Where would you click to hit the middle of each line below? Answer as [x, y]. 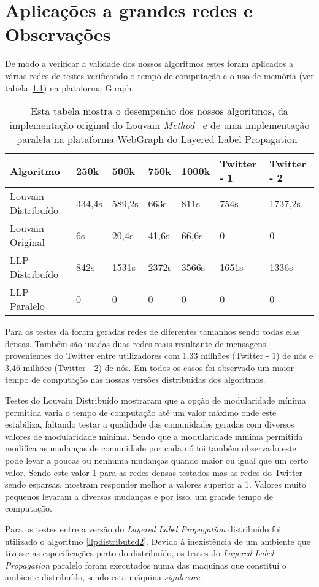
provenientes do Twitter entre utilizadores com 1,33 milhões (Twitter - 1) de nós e [159, 355]
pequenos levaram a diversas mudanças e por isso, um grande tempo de [139, 496]
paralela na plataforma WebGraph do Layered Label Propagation [157, 139]
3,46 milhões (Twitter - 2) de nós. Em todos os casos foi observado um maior [149, 367]
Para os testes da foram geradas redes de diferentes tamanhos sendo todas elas [152, 332]
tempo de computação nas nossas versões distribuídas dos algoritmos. [135, 379]
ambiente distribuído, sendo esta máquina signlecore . [104, 577]
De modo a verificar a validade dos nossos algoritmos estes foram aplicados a [149, 63]
